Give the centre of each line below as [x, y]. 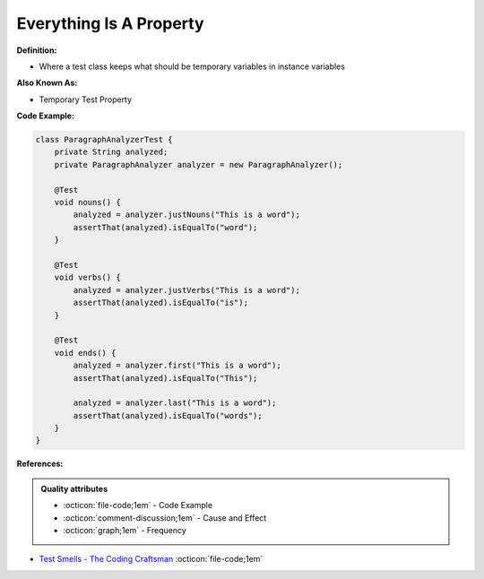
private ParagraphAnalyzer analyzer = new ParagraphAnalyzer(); [199, 164]
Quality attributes [74, 488]
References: [40, 464]
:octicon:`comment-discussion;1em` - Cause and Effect [165, 518]
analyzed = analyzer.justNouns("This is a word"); [186, 215]
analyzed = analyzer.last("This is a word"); [175, 403]
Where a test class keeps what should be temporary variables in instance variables [192, 66]
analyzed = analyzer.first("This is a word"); [177, 366]
